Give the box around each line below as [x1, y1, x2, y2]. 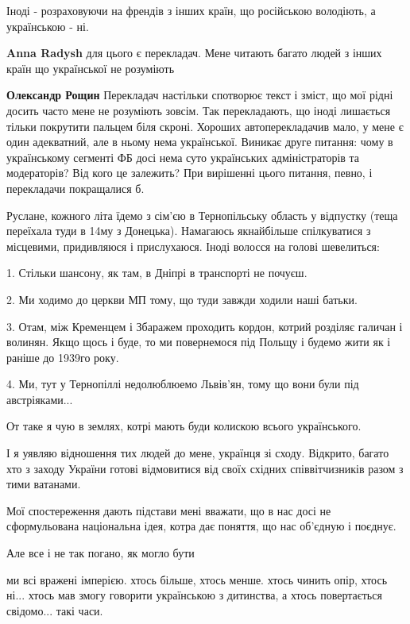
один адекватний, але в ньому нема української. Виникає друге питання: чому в [6, 133, 393, 150]
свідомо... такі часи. [6, 602, 103, 618]
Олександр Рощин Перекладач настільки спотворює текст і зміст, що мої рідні [6, 87, 393, 103]
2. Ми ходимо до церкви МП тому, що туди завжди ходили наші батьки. [6, 291, 358, 307]
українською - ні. [6, 17, 89, 34]
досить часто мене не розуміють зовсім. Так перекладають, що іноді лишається [6, 102, 391, 118]
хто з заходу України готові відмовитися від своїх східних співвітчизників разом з [6, 460, 404, 476]
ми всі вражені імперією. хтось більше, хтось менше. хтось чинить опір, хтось [6, 571, 388, 587]
